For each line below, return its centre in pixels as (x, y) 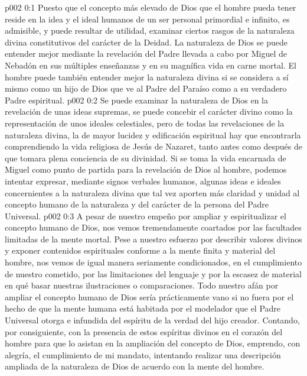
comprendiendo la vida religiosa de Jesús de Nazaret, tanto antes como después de (153, 146)
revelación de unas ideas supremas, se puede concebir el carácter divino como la (149, 111)
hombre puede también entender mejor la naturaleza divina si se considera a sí (147, 77)
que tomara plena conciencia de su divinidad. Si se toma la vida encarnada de (146, 158)
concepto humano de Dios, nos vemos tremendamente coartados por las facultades (153, 227)
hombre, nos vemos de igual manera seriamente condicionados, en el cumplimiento (153, 262)
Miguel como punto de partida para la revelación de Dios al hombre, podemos (146, 169)
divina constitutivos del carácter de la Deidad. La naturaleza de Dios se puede (146, 42)
